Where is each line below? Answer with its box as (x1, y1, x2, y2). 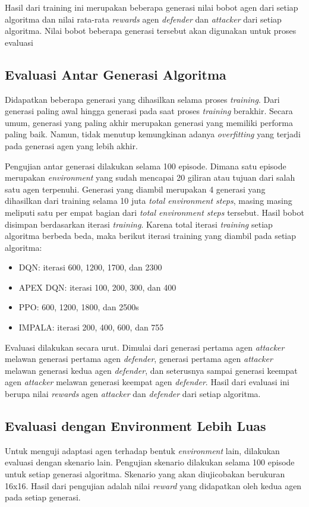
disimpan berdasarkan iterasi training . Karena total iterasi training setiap (5, 218, 273, 230)
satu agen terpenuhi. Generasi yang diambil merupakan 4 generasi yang (5, 182, 266, 195)
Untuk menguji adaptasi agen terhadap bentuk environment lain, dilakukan (5, 444, 280, 456)
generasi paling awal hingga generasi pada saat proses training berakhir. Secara (5, 105, 293, 117)
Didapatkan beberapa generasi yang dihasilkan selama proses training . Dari (5, 93, 280, 105)
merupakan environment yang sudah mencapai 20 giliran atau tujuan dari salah (5, 171, 295, 184)
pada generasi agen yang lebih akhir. (5, 139, 138, 152)
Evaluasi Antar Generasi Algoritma (5, 65, 226, 83)
